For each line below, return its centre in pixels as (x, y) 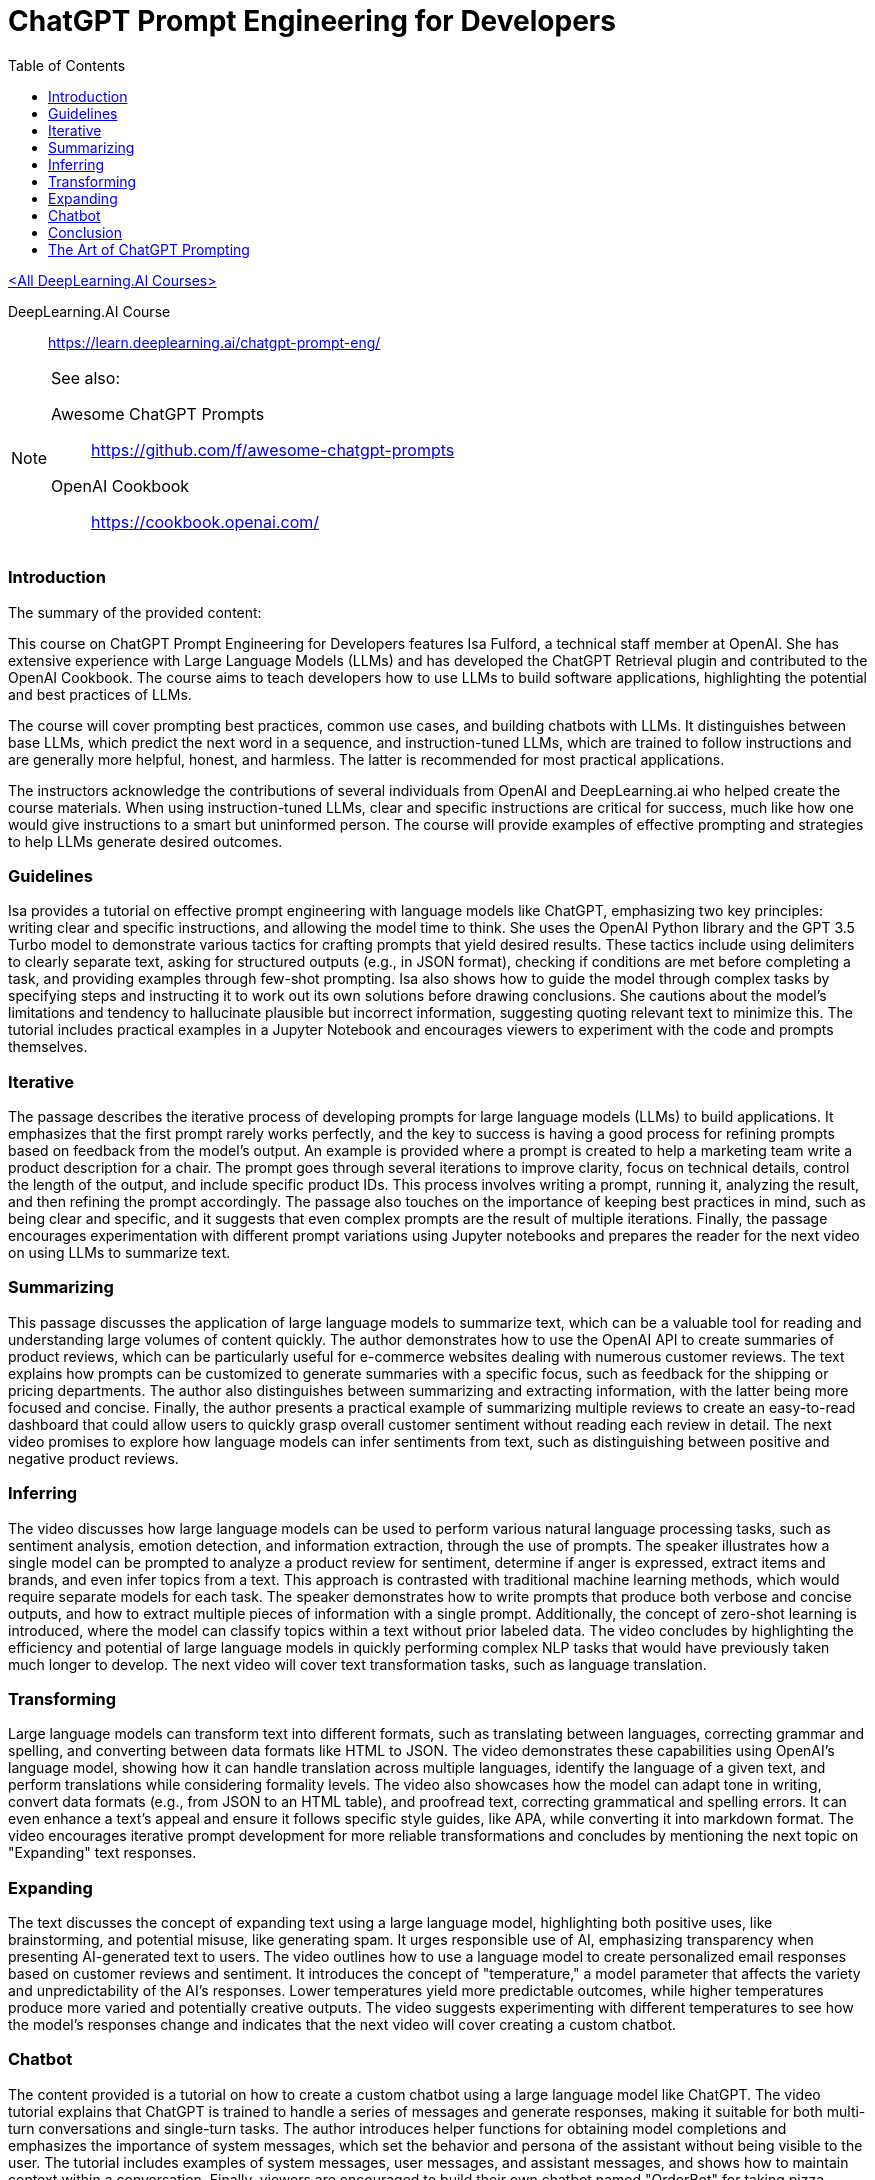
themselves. (48, 1047)
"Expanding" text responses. (102, 1853)
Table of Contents (67, 65)
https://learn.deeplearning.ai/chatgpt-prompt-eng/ (214, 342)
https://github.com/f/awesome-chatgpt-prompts (273, 449)
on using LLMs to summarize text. (119, 1252)
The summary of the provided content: (135, 612)
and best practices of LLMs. (100, 694)
